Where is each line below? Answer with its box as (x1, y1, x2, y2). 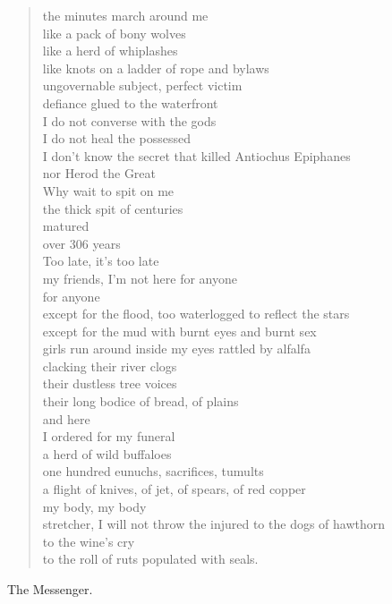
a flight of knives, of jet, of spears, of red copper (42, 480, 306, 498)
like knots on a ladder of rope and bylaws (42, 58, 269, 77)
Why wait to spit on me (42, 181, 175, 200)
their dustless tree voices (42, 374, 177, 393)
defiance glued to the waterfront (42, 93, 218, 112)
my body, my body (42, 497, 147, 515)
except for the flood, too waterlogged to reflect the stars (42, 304, 350, 323)
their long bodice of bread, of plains (42, 392, 239, 411)
